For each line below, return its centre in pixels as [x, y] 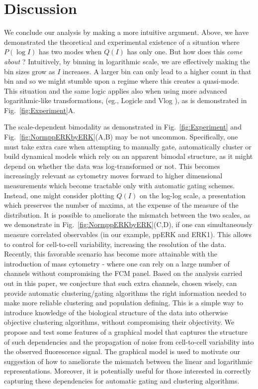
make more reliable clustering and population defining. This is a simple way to [124, 303]
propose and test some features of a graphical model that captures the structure [126, 331]
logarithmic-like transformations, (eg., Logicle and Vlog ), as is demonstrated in [126, 100]
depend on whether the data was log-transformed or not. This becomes [112, 166]
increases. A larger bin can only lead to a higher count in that [157, 71]
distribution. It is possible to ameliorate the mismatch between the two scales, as [127, 214]
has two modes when [70, 52]
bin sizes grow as [30, 71]
